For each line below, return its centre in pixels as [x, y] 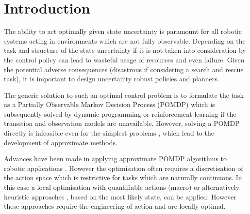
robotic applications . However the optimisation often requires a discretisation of [124, 168]
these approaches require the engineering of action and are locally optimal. [115, 206]
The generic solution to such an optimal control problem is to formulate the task [124, 95]
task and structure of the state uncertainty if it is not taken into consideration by [125, 50]
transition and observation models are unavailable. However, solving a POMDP [122, 123]
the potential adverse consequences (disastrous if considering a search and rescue [124, 69]
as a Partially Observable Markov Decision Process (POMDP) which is [109, 104]
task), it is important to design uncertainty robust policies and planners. [112, 79]
